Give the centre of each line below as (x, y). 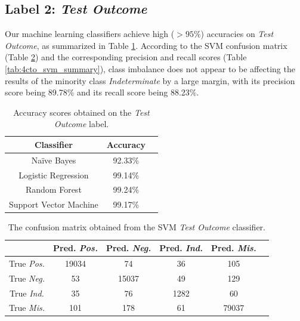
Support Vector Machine (54, 204)
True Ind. (27, 293)
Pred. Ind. (181, 248)
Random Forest (53, 189)
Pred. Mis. (234, 248)
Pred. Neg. (129, 248)
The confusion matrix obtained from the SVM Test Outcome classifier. (137, 227)
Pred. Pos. (75, 248)
